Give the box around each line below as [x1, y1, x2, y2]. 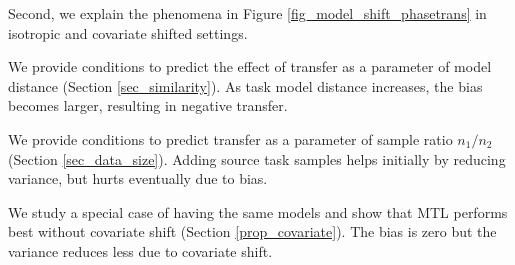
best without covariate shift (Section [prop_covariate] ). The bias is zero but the [8, 221, 497, 242]
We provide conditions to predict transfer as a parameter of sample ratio [8, 128, 453, 149]
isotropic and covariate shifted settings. [8, 22, 248, 43]
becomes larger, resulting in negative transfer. [8, 95, 288, 116]
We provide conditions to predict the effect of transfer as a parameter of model [8, 56, 492, 77]
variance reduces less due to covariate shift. [8, 240, 273, 261]
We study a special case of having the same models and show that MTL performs [8, 201, 508, 222]
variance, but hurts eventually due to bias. [8, 168, 268, 189]
